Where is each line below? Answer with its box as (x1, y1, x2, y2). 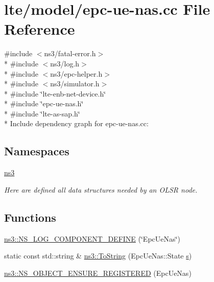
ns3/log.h (50, 58, 80, 68)
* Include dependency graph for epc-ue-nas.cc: (4, 118, 149, 129)
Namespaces (4, 143, 69, 159)
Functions (4, 209, 56, 225)
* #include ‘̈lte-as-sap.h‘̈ (4, 108, 80, 119)
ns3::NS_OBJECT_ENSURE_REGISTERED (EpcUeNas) (4, 267, 192, 278)
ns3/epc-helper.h (50, 68, 103, 79)
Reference (4, 18, 75, 39)
